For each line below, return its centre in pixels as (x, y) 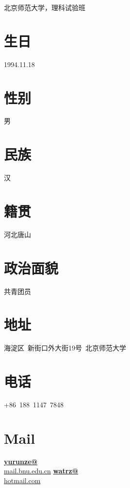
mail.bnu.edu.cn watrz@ (41, 471)
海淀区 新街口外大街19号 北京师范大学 (65, 348)
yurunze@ (21, 461)
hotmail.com (22, 480)
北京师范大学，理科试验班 (45, 7)
